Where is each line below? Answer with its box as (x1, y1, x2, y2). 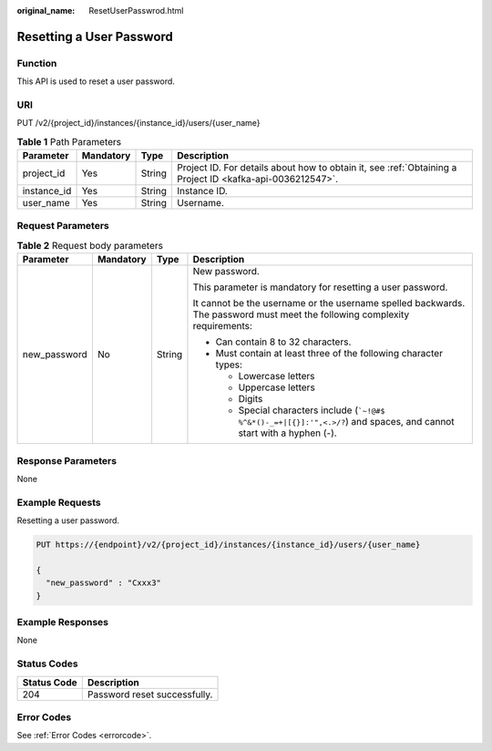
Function (16, 57, 57, 69)
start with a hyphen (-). (238, 427, 337, 439)
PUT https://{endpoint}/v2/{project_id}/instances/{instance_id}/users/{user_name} (36, 540, 421, 550)
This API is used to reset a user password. (16, 76, 175, 87)
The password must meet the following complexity (192, 308, 410, 321)
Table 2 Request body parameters (16, 240, 164, 252)
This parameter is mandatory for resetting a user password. (192, 281, 448, 293)
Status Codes (16, 657, 78, 670)
